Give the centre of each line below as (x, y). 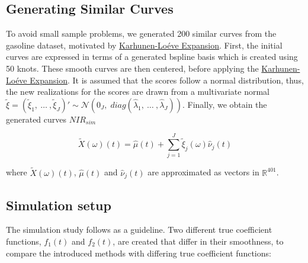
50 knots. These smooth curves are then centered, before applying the (132, 68)
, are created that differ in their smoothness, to (198, 241)
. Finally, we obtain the (225, 104)
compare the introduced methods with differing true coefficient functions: (139, 253)
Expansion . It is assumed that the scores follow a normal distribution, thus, (167, 80)
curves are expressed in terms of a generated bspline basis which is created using (152, 57)
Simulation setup (59, 205)
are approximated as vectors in (203, 172)
